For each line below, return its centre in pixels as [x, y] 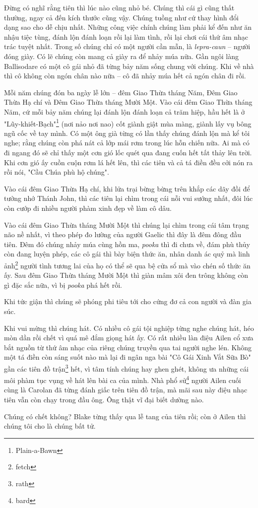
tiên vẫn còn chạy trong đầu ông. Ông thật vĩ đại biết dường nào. [104, 399]
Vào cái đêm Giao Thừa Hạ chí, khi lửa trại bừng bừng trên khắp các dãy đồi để [127, 188]
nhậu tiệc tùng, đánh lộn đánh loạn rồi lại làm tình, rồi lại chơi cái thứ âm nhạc [126, 36]
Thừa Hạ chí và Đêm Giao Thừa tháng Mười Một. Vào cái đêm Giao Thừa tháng [128, 102]
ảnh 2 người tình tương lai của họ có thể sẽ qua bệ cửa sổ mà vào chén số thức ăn [127, 264]
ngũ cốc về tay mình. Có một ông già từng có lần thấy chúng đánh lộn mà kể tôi [127, 133]
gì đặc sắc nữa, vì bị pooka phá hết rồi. [63, 285]
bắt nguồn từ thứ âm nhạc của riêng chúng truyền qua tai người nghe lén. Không [128, 347]
